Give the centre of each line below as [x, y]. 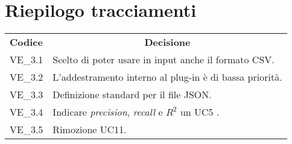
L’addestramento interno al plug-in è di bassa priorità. [167, 77]
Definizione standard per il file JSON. [132, 95]
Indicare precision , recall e [108, 112]
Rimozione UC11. [90, 130]
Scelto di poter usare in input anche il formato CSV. [163, 60]
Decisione [167, 42]
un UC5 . [200, 112]
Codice [26, 42]
